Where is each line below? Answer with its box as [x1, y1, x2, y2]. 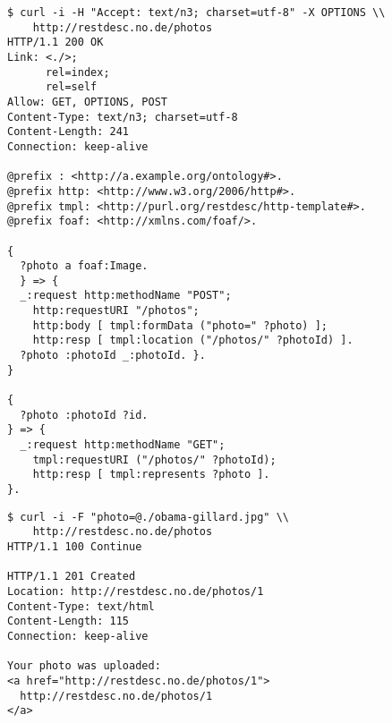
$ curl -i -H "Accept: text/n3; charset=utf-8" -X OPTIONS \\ [7, 6, 386, 19]
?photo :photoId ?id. [20, 408, 149, 421]
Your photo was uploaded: [7, 659, 161, 673]
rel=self [45, 81, 98, 94]
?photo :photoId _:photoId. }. [20, 349, 206, 362]
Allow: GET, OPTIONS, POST [7, 95, 167, 108]
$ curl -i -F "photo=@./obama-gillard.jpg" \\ [7, 510, 289, 523]
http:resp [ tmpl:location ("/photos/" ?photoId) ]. [32, 334, 354, 347]
